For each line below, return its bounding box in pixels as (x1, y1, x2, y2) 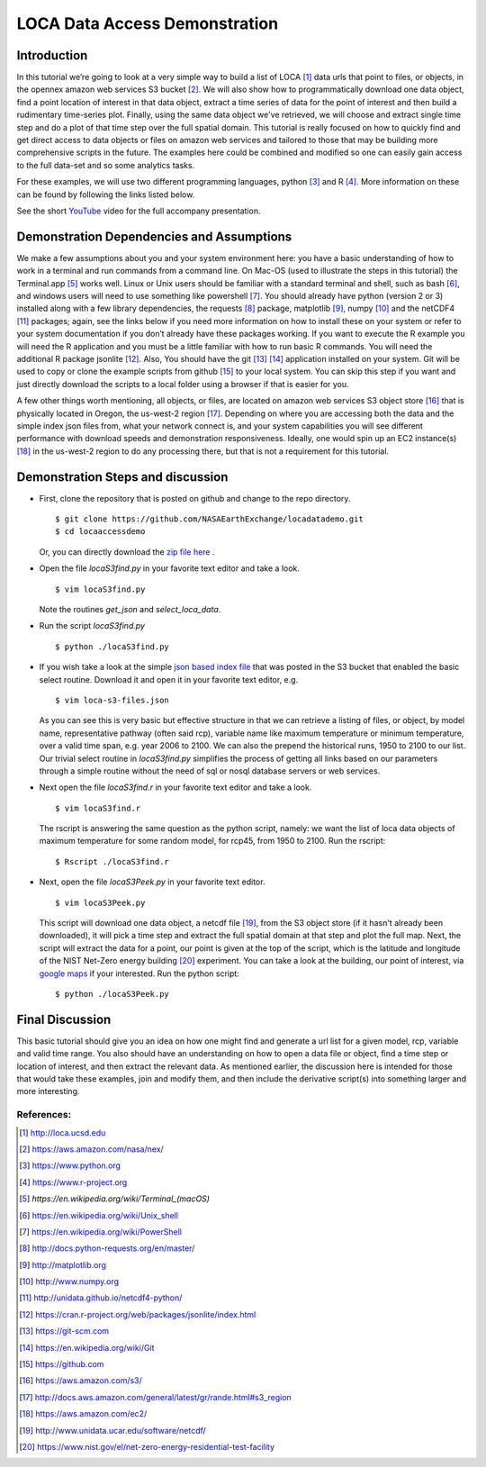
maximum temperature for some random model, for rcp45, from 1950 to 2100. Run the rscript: (39, 836, 386, 847)
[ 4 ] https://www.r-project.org (19, 1176, 128, 1188)
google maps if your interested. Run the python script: (39, 968, 240, 979)
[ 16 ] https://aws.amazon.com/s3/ (19, 1375, 143, 1386)
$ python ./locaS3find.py (55, 641, 170, 652)
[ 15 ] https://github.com (19, 1359, 104, 1370)
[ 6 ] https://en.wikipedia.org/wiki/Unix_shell (19, 1209, 179, 1220)
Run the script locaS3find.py (39, 620, 146, 631)
